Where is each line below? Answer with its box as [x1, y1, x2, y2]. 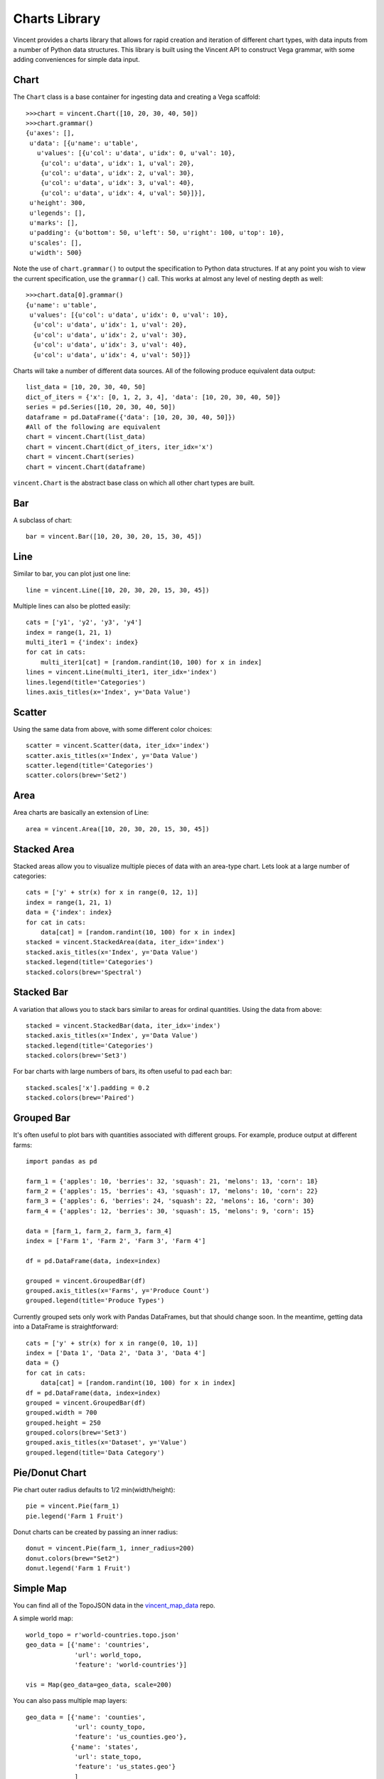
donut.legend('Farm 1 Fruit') [26, 1564, 132, 1573]
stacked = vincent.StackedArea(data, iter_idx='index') [26, 938, 225, 946]
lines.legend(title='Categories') [26, 678, 146, 686]
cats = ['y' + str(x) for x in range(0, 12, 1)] [26, 888, 198, 897]
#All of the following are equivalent [26, 423, 161, 431]
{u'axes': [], [26, 129, 75, 137]
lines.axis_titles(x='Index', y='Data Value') [26, 688, 191, 697]
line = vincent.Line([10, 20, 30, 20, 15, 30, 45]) [26, 586, 210, 594]
